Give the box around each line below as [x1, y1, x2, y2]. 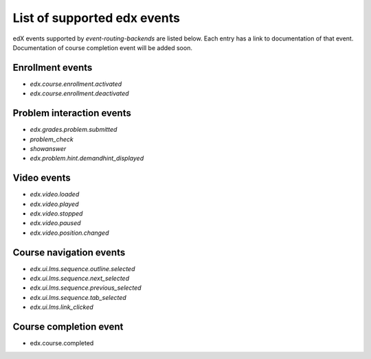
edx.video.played [30, 200, 79, 208]
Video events [12, 172, 71, 184]
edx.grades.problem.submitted [30, 126, 117, 134]
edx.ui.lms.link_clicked [30, 303, 94, 312]
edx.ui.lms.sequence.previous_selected [30, 283, 142, 292]
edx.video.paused [30, 219, 82, 227]
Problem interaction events [12, 107, 132, 119]
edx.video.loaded [30, 190, 80, 198]
